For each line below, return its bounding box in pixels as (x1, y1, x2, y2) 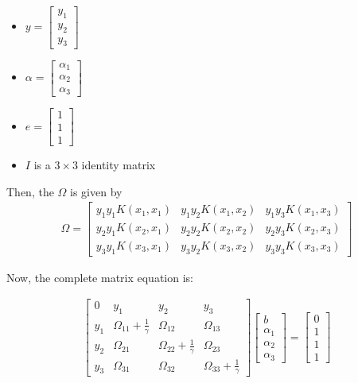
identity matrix (81, 157, 156, 173)
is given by (70, 183, 123, 199)
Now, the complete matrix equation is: (6, 269, 193, 285)
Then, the (6, 183, 54, 199)
